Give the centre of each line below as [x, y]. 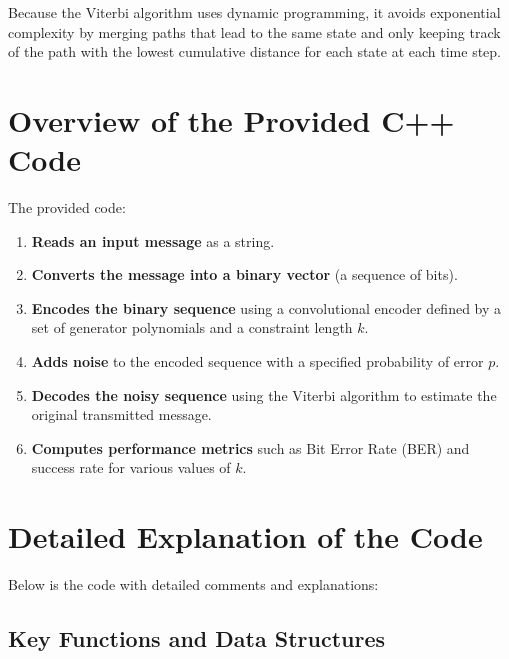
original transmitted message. [121, 414]
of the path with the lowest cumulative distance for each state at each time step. [254, 51]
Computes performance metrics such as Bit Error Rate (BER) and [250, 447]
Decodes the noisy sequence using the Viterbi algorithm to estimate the [264, 394]
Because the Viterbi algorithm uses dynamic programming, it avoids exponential [254, 12]
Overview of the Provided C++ [231, 119]
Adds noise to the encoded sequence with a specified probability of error [257, 361]
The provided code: [67, 207]
